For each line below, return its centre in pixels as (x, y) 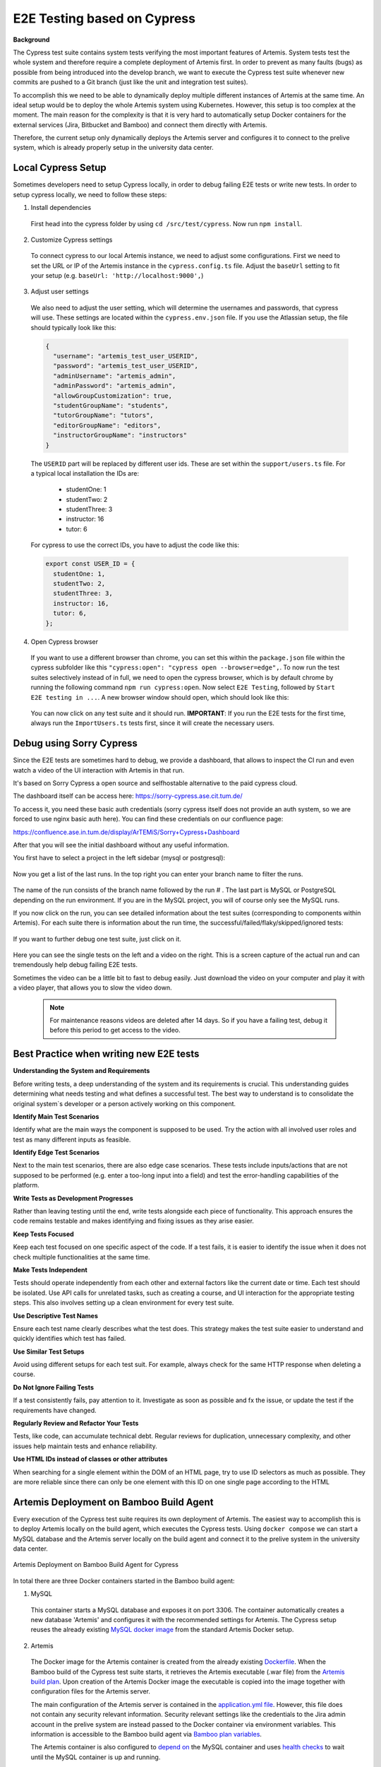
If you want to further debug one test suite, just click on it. (97, 939)
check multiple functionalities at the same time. (82, 1257)
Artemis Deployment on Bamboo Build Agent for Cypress (96, 1565)
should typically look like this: (73, 327)
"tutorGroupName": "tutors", (104, 416)
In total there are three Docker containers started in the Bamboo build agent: (124, 1580)
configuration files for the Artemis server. (91, 1691)
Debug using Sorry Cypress (75, 743)
